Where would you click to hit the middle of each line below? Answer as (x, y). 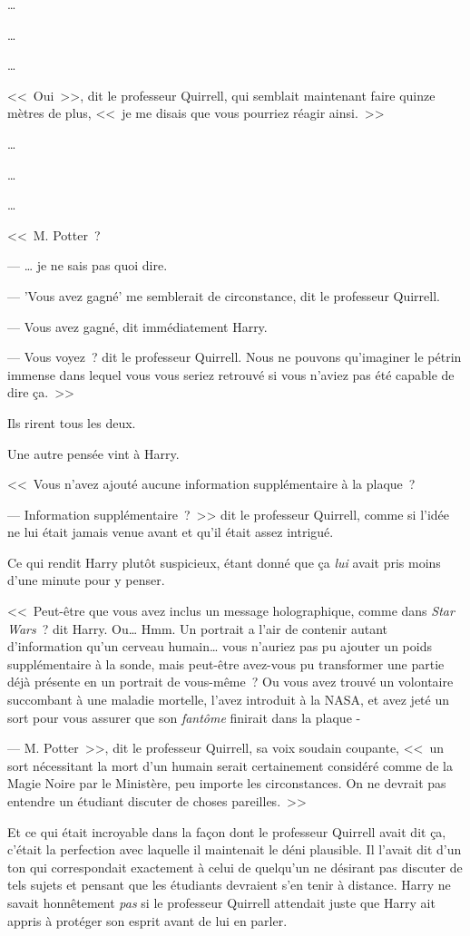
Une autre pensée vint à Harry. (93, 453)
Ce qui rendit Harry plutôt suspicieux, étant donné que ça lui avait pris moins (224, 562)
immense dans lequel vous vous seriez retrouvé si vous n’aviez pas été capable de (231, 374)
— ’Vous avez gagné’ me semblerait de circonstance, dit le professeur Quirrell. (224, 295)
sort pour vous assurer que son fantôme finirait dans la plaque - (184, 717)
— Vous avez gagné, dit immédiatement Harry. (137, 326)
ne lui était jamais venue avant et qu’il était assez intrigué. (171, 532)
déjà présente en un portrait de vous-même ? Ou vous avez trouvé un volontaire (230, 682)
